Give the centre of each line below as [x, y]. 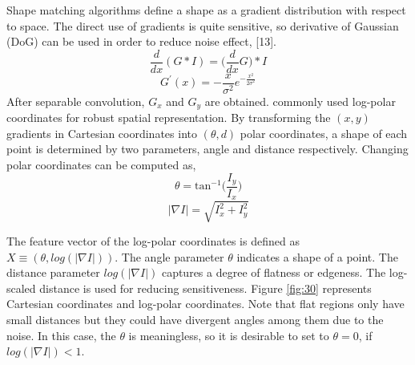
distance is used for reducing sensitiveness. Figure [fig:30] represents [205, 288]
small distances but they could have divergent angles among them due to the [195, 319]
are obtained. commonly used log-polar [300, 101]
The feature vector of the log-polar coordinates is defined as [153, 241]
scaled [21, 288]
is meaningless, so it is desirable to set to [229, 335]
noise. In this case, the [61, 335]
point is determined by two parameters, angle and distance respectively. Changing [207, 149]
